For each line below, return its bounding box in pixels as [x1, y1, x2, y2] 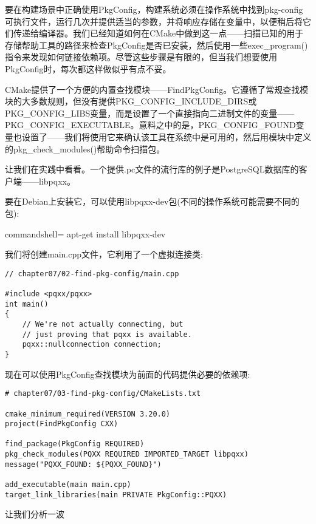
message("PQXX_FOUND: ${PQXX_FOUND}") [5, 460, 162, 469]
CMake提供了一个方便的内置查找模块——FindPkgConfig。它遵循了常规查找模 [5, 83, 309, 95]
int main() [5, 299, 49, 308]
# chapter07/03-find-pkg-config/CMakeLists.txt [5, 389, 201, 398]
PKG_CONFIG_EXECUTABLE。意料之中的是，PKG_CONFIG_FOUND [5, 118, 296, 131]
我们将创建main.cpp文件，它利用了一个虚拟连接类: [5, 248, 203, 260]
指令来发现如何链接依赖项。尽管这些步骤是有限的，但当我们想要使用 [5, 50, 277, 63]
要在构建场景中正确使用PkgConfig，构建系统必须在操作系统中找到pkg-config [5, 3, 303, 15]
